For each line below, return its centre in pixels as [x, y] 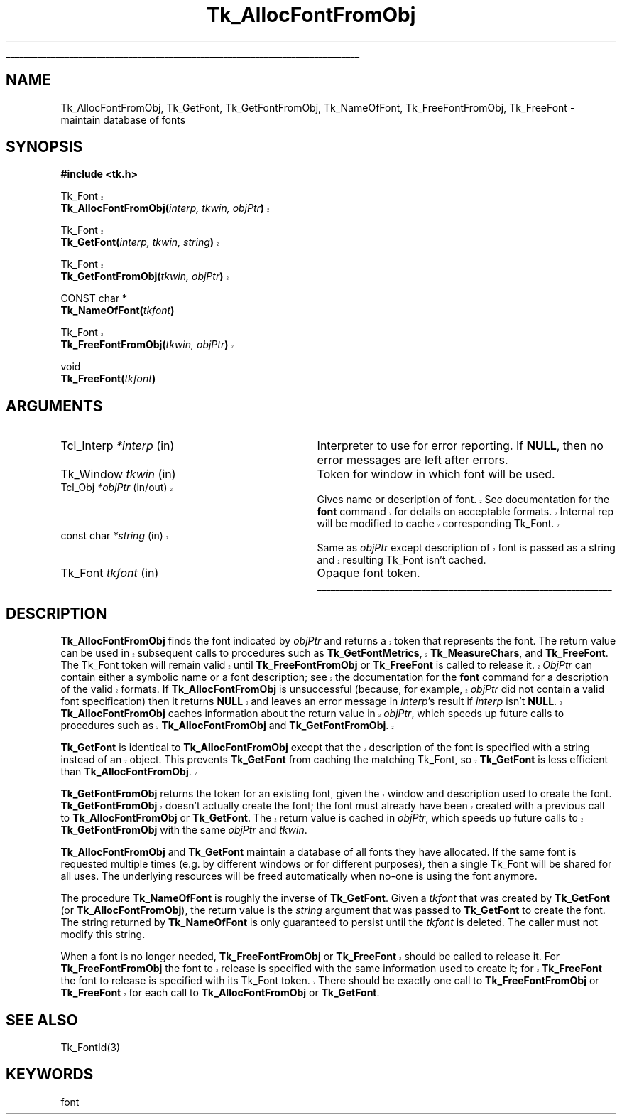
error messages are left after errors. [413, 460]
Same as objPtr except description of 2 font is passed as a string [466, 548]
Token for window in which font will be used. [436, 474]
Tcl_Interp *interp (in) [118, 446]
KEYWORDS [50, 1075]
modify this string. [103, 935]
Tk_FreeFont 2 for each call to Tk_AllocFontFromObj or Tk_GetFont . [220, 993]
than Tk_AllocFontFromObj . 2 [129, 772]
